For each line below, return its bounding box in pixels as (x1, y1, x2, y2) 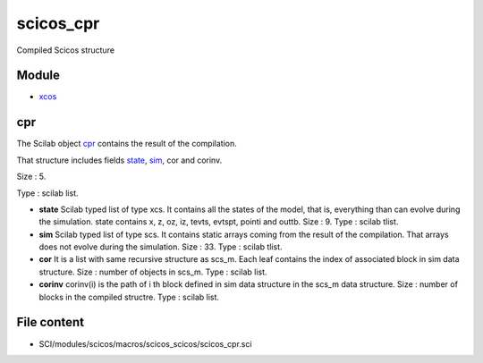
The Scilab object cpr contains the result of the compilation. (16, 139, 237, 149)
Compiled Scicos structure (16, 45, 115, 55)
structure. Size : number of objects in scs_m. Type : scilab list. (38, 266, 267, 277)
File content (16, 315, 85, 330)
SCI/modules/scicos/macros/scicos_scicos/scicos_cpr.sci (38, 338, 252, 349)
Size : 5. (16, 171, 47, 182)
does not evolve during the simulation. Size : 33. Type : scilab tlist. (38, 241, 283, 252)
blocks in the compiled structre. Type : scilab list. (38, 291, 219, 302)
